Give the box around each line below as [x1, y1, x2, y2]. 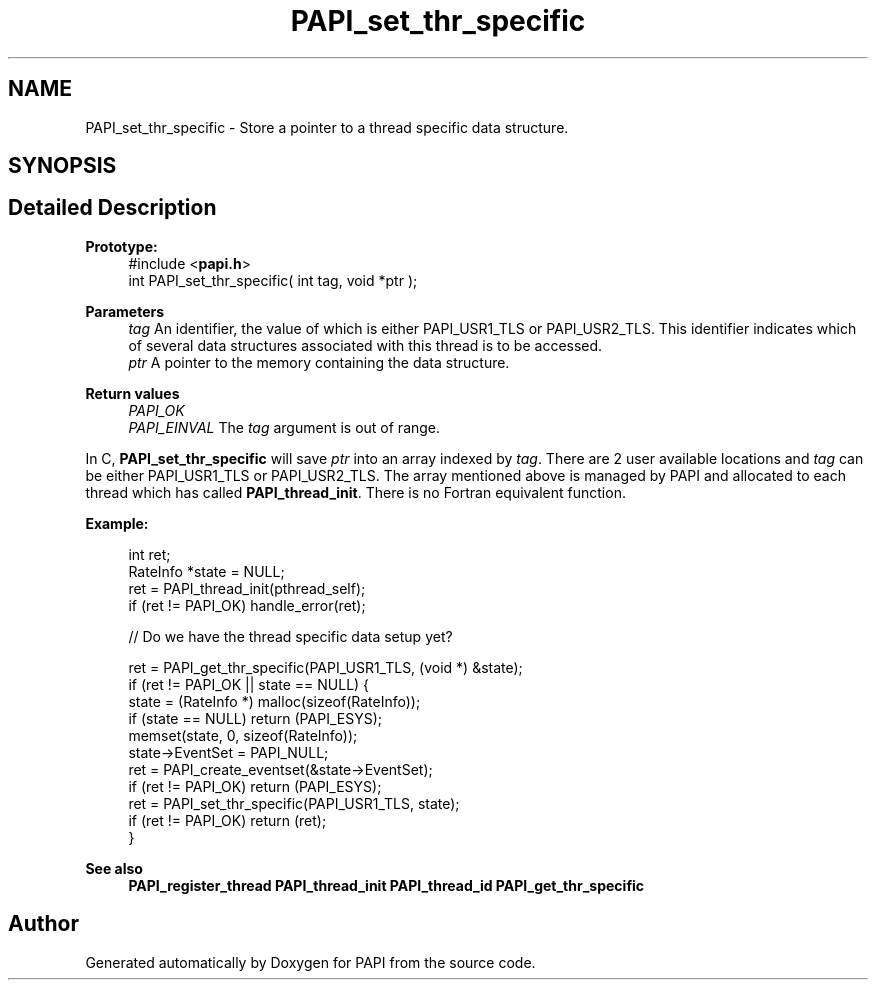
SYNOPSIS [8, 153, 117, 179]
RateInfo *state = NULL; [128, 562, 285, 580]
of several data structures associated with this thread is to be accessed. [128, 336, 603, 354]
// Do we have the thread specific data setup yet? [128, 627, 453, 645]
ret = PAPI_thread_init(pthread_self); [128, 579, 366, 597]
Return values [85, 384, 180, 402]
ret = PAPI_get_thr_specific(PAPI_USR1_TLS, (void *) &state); [128, 658, 523, 676]
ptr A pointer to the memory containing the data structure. [128, 353, 510, 371]
